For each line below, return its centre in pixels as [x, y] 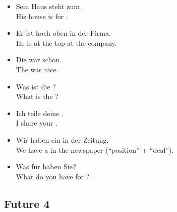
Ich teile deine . [40, 113]
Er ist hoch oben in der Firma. [63, 33]
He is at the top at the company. [66, 42]
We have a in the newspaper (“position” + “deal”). [95, 149]
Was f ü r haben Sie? [46, 167]
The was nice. [37, 69]
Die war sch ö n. [39, 60]
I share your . [37, 123]
